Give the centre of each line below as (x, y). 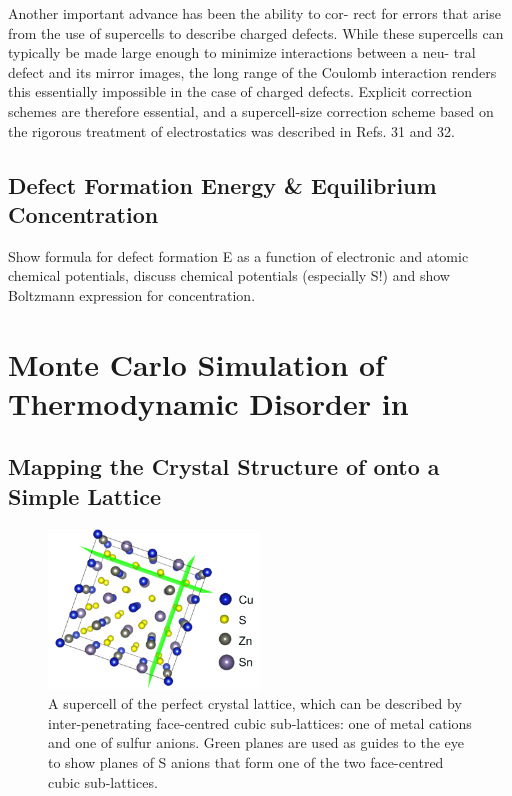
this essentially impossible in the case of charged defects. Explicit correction (240, 91)
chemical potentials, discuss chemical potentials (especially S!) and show (229, 275)
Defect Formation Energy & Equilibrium (222, 184)
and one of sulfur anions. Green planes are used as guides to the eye (256, 742)
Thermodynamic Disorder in (208, 402)
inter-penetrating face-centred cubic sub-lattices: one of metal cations (260, 722)
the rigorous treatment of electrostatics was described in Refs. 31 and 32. (231, 130)
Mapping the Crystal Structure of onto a (224, 466)
